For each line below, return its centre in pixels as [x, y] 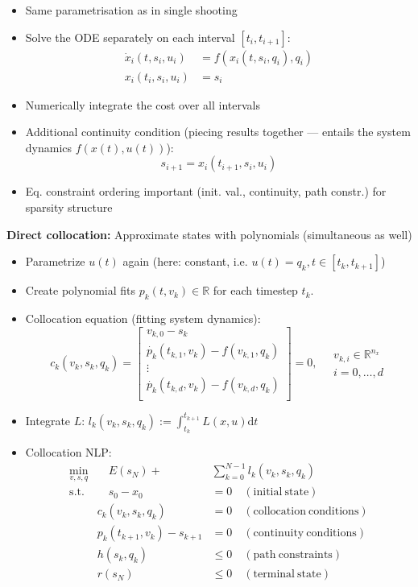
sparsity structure [69, 207]
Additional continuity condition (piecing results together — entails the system [218, 132]
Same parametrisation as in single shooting [131, 10]
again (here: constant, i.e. [185, 261]
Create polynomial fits [81, 290]
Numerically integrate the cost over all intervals [143, 104]
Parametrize [55, 261]
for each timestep [255, 290]
